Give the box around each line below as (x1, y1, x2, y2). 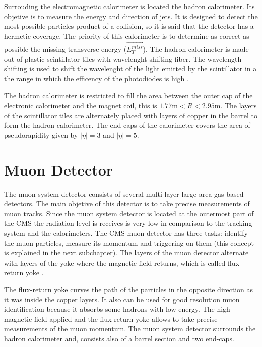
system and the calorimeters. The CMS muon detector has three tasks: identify (4, 227, 248, 238)
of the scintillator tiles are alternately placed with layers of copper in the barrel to (4, 110, 257, 120)
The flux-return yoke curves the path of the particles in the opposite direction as (4, 284, 253, 294)
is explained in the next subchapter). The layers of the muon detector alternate (4, 247, 249, 258)
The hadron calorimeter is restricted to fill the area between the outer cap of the (4, 90, 253, 101)
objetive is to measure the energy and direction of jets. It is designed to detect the (4, 11, 258, 21)
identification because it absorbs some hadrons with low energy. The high (4, 304, 230, 314)
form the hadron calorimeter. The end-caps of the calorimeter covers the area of (4, 120, 250, 130)
